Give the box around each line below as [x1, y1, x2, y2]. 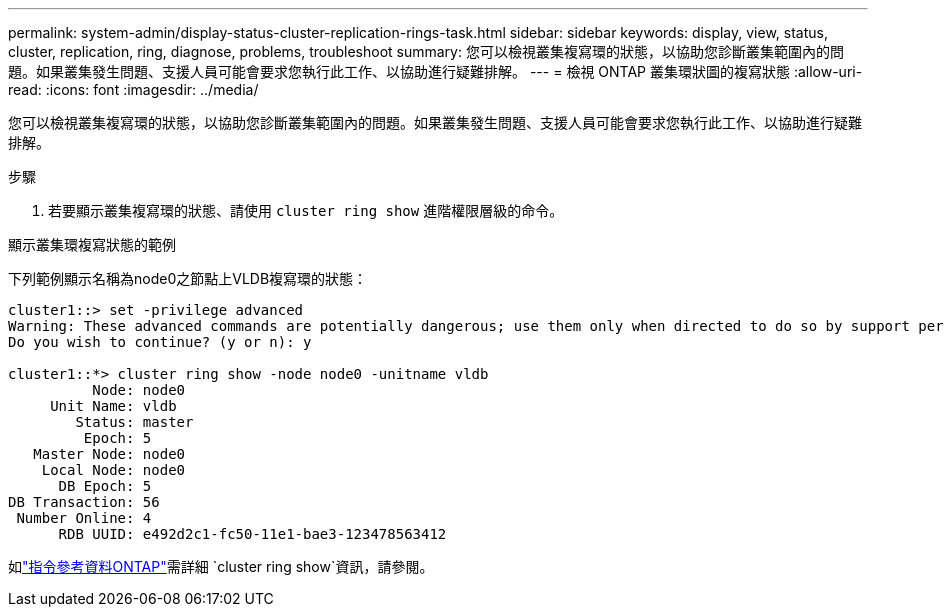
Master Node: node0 [33, 446, 186, 462]
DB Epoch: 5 [58, 478, 152, 494]
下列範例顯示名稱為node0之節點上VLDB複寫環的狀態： [8, 270, 368, 287]
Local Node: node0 [41, 462, 186, 478]
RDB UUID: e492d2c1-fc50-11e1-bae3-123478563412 [58, 526, 447, 542]
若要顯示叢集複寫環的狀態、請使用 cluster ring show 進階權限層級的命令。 [48, 202, 564, 219]
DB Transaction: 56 [8, 494, 160, 510]
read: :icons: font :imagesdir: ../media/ [8, 81, 259, 98]
